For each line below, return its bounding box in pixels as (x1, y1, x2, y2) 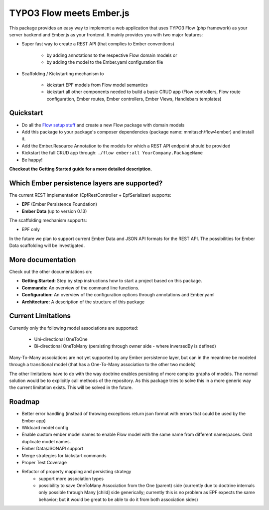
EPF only (21, 227, 40, 233)
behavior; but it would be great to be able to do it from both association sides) (38, 496, 199, 503)
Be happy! (21, 157, 43, 163)
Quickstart (9, 109, 43, 117)
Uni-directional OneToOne (34, 336, 88, 342)
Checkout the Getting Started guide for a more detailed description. (9, 166, 152, 172)
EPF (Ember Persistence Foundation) (21, 201, 97, 207)
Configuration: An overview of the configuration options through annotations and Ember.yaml (21, 292, 215, 298)
